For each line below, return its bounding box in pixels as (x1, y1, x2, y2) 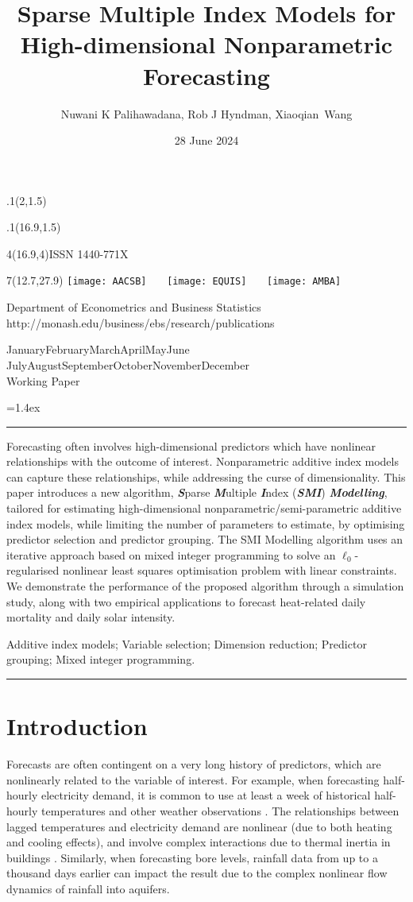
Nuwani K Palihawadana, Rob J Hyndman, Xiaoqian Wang (60, 105, 353, 122)
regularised (6, 562, 60, 579)
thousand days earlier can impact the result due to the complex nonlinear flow (6, 865, 388, 881)
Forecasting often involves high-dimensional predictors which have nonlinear (6, 437, 376, 454)
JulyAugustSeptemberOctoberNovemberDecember (6, 356, 249, 373)
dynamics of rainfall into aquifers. (6, 880, 170, 896)
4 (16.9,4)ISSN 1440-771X (6, 245, 129, 261)
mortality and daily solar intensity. (6, 609, 176, 625)
